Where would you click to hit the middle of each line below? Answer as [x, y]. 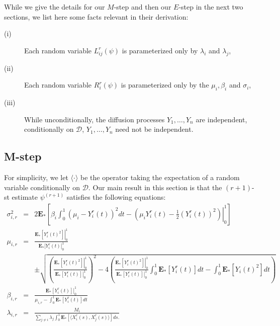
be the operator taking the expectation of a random [160, 177]
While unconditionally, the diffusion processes [95, 119]
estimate [25, 197]
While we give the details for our [55, 7]
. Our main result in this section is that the [155, 187]
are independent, [221, 119]
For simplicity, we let [36, 177]
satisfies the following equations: [116, 197]
